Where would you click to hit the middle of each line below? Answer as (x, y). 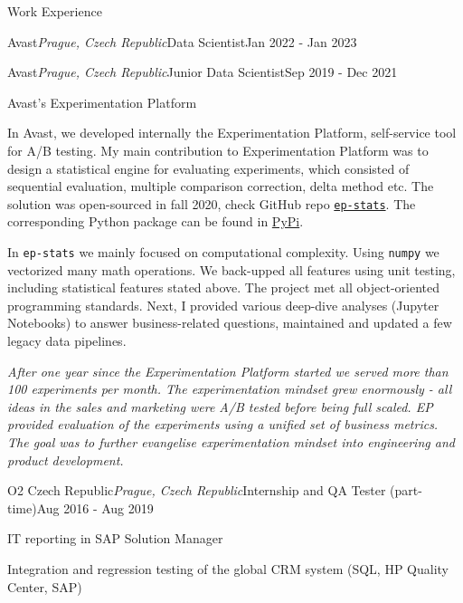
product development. (66, 459)
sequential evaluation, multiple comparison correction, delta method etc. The (221, 186)
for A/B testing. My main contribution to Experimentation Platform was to (218, 150)
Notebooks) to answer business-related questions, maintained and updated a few (230, 323)
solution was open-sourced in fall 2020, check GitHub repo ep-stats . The (212, 203)
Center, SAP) (45, 586)
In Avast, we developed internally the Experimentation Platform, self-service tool (232, 133)
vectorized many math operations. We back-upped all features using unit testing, (231, 269)
